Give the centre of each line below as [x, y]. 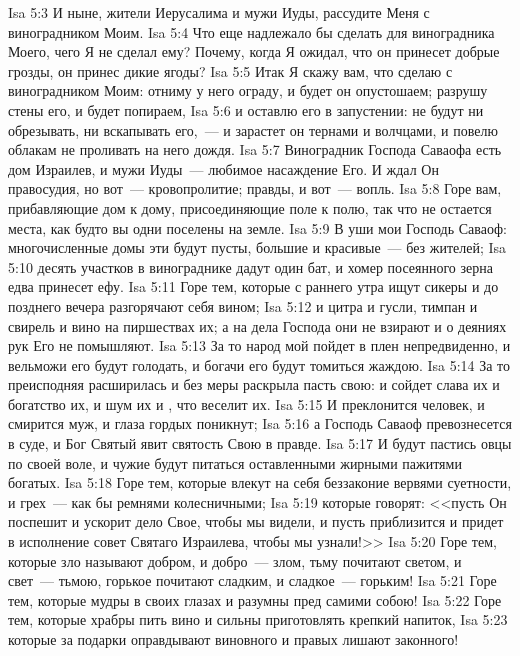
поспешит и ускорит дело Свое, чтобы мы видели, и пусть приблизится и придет [256, 521]
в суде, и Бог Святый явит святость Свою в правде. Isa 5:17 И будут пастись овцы [260, 443]
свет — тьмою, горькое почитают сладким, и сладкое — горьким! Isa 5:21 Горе [252, 580]
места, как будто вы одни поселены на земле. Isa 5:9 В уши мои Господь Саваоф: [257, 227]
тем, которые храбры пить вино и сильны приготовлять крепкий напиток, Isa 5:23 [258, 619]
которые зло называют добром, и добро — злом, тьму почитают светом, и [235, 560]
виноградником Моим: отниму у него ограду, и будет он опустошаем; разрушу [248, 90]
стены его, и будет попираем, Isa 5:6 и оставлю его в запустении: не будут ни [246, 109]
